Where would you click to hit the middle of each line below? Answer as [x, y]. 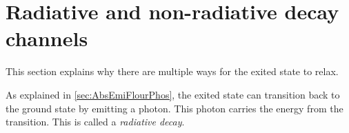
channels [47, 38]
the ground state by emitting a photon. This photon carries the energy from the [174, 108]
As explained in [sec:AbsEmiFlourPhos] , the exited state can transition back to [173, 94]
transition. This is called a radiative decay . [95, 122]
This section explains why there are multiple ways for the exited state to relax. [172, 71]
